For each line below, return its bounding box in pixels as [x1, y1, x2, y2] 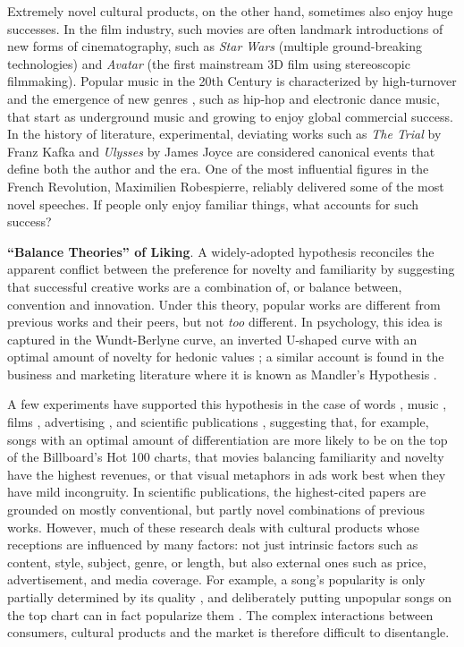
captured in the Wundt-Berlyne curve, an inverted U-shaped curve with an [7, 329, 418, 348]
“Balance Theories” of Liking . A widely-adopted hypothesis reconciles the [7, 242, 434, 260]
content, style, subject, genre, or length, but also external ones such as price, [7, 552, 426, 571]
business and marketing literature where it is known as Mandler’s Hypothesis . [7, 364, 437, 383]
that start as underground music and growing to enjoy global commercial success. [7, 106, 453, 125]
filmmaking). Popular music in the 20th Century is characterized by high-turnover [7, 72, 457, 90]
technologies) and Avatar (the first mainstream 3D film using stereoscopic [7, 54, 410, 72]
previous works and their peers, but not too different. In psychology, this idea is [7, 312, 443, 331]
